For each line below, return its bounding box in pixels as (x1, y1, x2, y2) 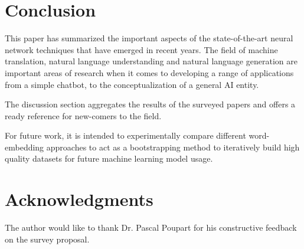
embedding (5, 140, 44, 153)
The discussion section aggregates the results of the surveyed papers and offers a (5, 98, 296, 110)
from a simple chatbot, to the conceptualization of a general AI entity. (5, 78, 259, 90)
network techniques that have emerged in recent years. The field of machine (5, 43, 278, 55)
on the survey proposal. (5, 232, 90, 245)
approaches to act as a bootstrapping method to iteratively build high (46, 140, 300, 153)
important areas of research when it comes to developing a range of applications (5, 66, 294, 78)
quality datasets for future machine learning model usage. (5, 152, 213, 165)
